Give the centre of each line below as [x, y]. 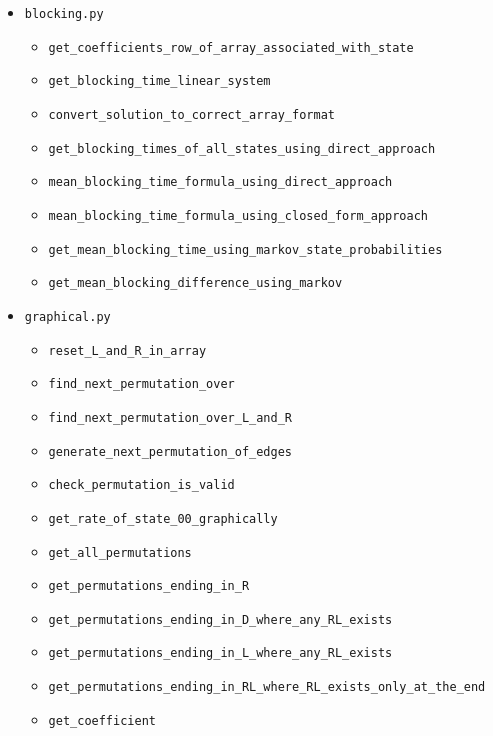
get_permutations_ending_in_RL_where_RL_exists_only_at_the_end [267, 687]
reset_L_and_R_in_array [127, 350]
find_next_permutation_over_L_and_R [170, 417]
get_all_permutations [120, 552]
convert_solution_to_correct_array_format [191, 114]
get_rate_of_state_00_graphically [163, 518]
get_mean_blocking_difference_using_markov [195, 283]
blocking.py [64, 14]
